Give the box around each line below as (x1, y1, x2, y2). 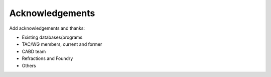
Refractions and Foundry (22, 55, 73, 61)
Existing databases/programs (22, 34, 83, 40)
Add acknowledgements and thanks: (9, 25, 85, 31)
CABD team (22, 48, 46, 54)
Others (22, 62, 36, 68)
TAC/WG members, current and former (22, 41, 102, 47)
